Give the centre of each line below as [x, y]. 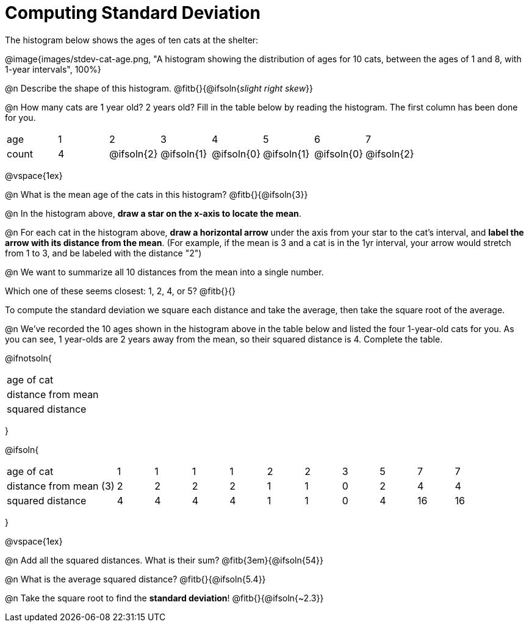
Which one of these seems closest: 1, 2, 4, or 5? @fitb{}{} [120, 291]
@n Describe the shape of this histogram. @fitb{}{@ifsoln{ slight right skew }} [159, 88]
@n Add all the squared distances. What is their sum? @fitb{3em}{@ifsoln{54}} [164, 560]
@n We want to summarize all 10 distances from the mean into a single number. [164, 272]
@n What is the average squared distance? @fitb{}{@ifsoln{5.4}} [135, 579]
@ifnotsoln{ [28, 358]
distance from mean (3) [61, 486]
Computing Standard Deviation [133, 13]
